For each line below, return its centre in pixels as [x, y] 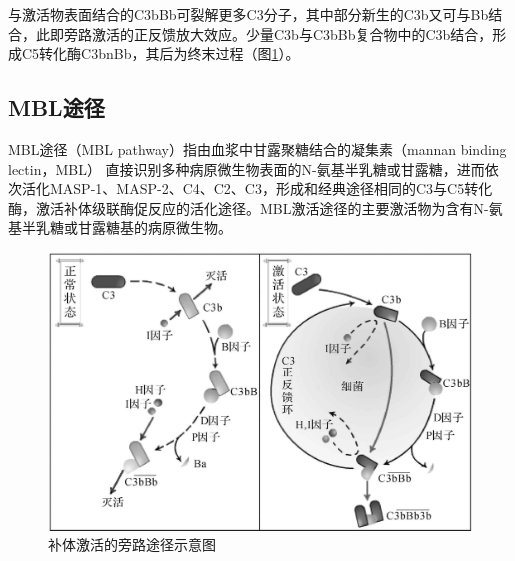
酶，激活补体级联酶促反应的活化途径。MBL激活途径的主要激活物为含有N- [248, 207]
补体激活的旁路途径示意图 [132, 544]
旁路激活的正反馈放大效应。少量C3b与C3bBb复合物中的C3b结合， [278, 33]
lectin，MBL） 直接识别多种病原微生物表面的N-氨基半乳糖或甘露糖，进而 [246, 168]
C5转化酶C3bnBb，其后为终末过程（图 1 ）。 [160, 53]
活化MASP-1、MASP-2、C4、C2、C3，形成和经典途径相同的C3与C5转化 [257, 188]
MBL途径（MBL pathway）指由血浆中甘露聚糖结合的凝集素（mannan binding [257, 148]
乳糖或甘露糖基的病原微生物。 [133, 227]
